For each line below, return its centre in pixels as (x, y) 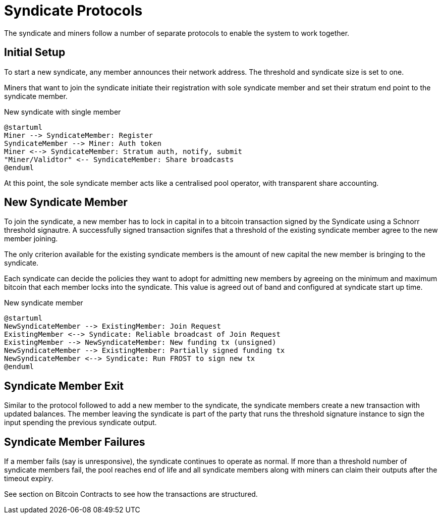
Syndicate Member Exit (64, 386)
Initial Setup (35, 53)
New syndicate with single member (63, 112)
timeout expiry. (29, 479)
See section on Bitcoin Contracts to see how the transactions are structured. (131, 494)
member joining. (31, 239)
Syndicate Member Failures (75, 442)
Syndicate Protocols (73, 11)
